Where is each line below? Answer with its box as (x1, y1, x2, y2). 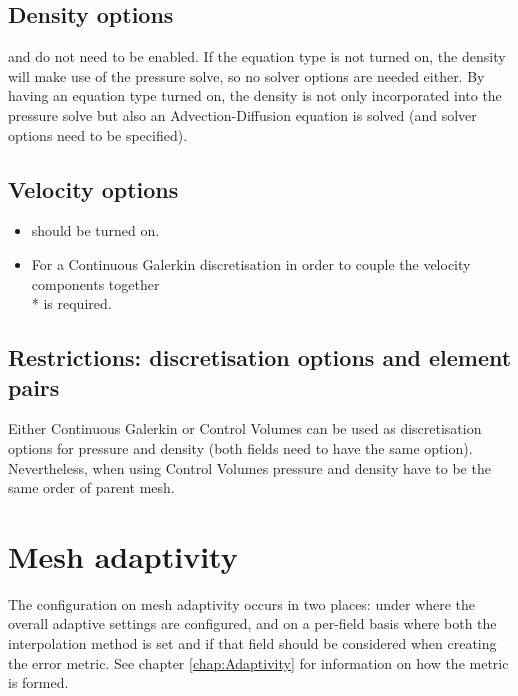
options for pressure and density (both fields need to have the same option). (8, 437, 473, 458)
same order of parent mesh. (8, 477, 175, 498)
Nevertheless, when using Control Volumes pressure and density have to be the (8, 457, 491, 478)
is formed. (8, 672, 69, 693)
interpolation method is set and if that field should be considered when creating (8, 633, 497, 654)
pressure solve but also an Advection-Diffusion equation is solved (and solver (8, 104, 477, 125)
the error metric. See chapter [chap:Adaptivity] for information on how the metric (8, 652, 509, 673)
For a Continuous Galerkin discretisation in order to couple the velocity (31, 253, 471, 274)
